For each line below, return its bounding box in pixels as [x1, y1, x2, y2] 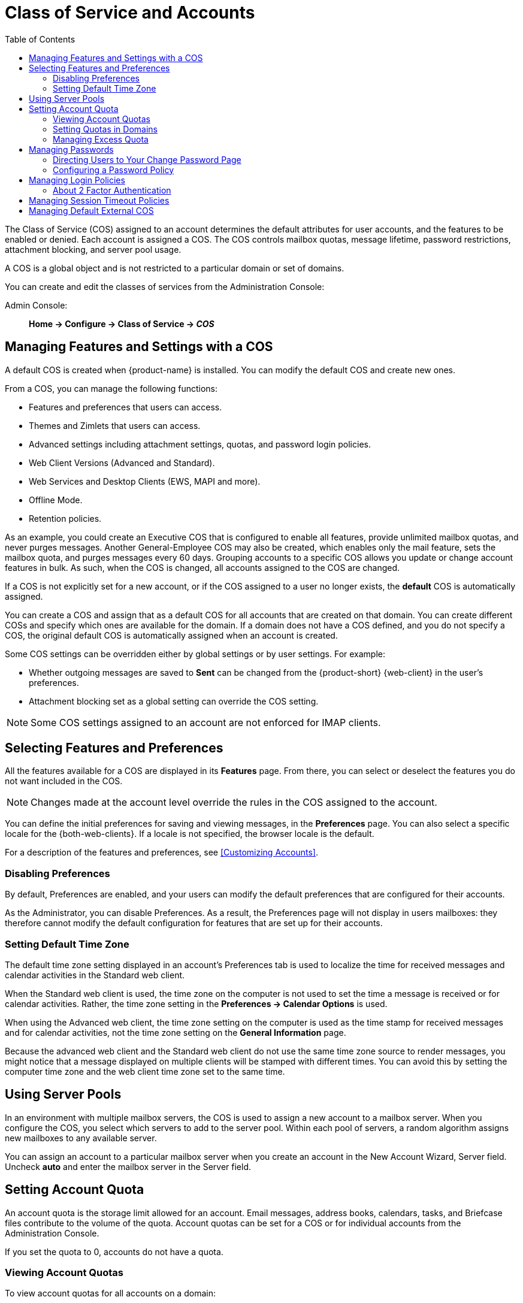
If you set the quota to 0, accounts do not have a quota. [5, 1246, 223, 1257]
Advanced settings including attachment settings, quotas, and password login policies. [29, 439, 371, 449]
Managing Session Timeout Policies [29, 195, 170, 205]
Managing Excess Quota [53, 134, 149, 144]
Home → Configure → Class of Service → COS [29, 318, 214, 329]
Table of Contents [5, 34, 75, 44]
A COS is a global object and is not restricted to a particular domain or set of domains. [5, 262, 344, 273]
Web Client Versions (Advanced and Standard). [29, 457, 215, 468]
